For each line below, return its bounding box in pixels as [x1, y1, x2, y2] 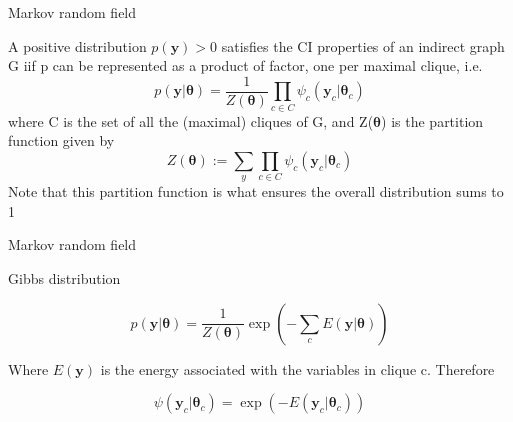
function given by [8, 130, 115, 151]
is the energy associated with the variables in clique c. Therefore [100, 358, 495, 379]
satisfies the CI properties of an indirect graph [221, 35, 505, 56]
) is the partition [381, 110, 484, 131]
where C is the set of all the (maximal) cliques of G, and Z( [8, 110, 374, 131]
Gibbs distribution [8, 267, 121, 288]
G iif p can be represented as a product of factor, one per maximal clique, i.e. [8, 55, 483, 76]
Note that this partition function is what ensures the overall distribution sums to [8, 181, 504, 202]
